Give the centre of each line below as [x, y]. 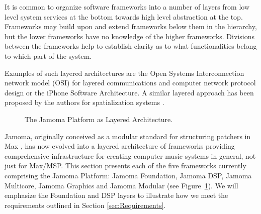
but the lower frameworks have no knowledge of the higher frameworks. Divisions [129, 36]
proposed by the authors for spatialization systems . [84, 102]
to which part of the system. [48, 56]
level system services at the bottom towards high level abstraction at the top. [124, 16]
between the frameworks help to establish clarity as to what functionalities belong [131, 46]
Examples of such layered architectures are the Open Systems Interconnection [124, 73]
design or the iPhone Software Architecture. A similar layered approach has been [129, 92]
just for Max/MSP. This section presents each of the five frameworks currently [125, 166]
